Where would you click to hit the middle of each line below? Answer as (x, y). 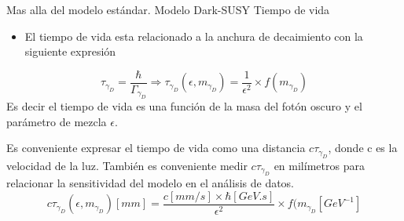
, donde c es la (363, 148)
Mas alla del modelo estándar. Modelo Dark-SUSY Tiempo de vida (168, 9)
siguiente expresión (70, 51)
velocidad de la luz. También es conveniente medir (127, 165)
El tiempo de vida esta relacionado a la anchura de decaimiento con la (194, 36)
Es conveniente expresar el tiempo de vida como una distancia (156, 148)
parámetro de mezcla (57, 121)
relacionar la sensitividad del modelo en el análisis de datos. (151, 183)
